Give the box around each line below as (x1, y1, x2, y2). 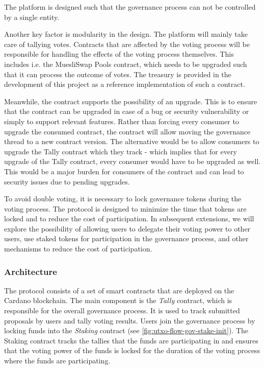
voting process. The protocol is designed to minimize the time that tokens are (4, 203, 247, 214)
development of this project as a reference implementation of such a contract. (4, 79, 245, 89)
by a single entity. (4, 11, 60, 22)
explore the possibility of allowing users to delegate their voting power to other (4, 223, 251, 234)
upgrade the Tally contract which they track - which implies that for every (4, 146, 237, 156)
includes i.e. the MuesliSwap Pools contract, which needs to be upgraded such (4, 58, 247, 69)
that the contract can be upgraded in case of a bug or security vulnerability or (4, 106, 249, 117)
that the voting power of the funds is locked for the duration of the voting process (4, 345, 260, 356)
